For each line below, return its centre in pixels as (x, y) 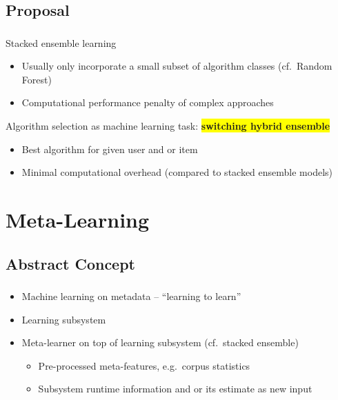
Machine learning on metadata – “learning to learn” (131, 296)
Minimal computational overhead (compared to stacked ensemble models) (177, 172)
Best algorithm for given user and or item (110, 149)
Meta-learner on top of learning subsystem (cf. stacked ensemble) (160, 342)
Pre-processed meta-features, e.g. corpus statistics (144, 365)
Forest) (37, 79)
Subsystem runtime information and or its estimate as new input (175, 389)
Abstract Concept (70, 263)
